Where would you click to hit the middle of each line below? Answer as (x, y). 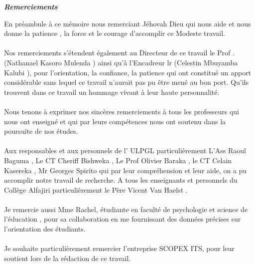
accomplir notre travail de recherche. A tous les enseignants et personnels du (121, 180)
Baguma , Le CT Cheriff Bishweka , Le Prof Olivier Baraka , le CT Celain (118, 160)
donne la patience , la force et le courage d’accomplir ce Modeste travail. (115, 33)
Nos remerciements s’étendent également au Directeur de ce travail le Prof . (119, 53)
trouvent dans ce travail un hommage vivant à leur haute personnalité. (112, 92)
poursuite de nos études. (41, 131)
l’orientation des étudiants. (45, 229)
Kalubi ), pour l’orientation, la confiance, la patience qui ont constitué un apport (128, 72)
